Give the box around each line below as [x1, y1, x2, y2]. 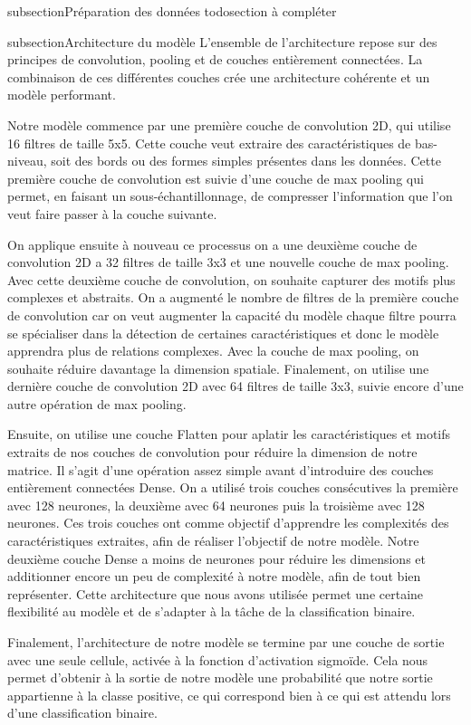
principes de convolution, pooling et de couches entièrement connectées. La [7, 50, 423, 69]
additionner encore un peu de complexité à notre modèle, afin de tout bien [7, 567, 421, 586]
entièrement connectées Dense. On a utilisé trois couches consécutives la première [7, 478, 458, 497]
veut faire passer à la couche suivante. [7, 204, 217, 223]
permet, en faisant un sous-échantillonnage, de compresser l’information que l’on [7, 186, 453, 205]
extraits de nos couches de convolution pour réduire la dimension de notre [7, 443, 418, 462]
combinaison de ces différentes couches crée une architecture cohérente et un [7, 67, 430, 86]
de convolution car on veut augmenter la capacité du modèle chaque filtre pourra [7, 305, 457, 324]
